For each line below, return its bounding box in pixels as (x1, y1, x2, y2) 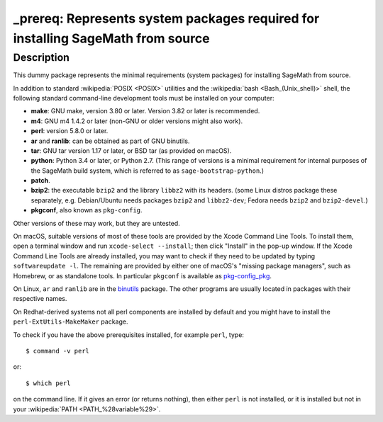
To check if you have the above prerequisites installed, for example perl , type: (13, 330, 245, 339)
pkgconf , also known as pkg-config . (30, 206, 143, 215)
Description (13, 51, 70, 64)
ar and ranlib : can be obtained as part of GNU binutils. (30, 137, 190, 145)
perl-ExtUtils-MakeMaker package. (13, 317, 128, 326)
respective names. (13, 295, 67, 303)
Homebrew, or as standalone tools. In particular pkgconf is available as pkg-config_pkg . (13, 271, 272, 280)
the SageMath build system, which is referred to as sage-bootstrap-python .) (30, 166, 264, 175)
